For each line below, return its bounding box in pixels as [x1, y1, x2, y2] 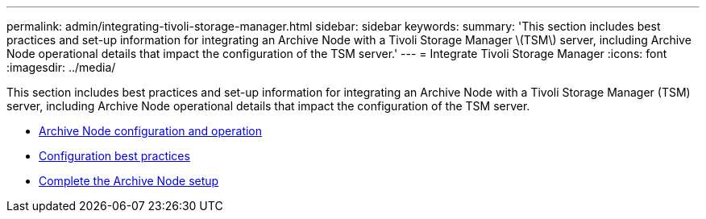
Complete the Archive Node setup [39, 174, 219, 188]
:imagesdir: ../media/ [6, 60, 116, 74]
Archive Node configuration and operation [39, 124, 263, 138]
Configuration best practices [39, 149, 190, 163]
